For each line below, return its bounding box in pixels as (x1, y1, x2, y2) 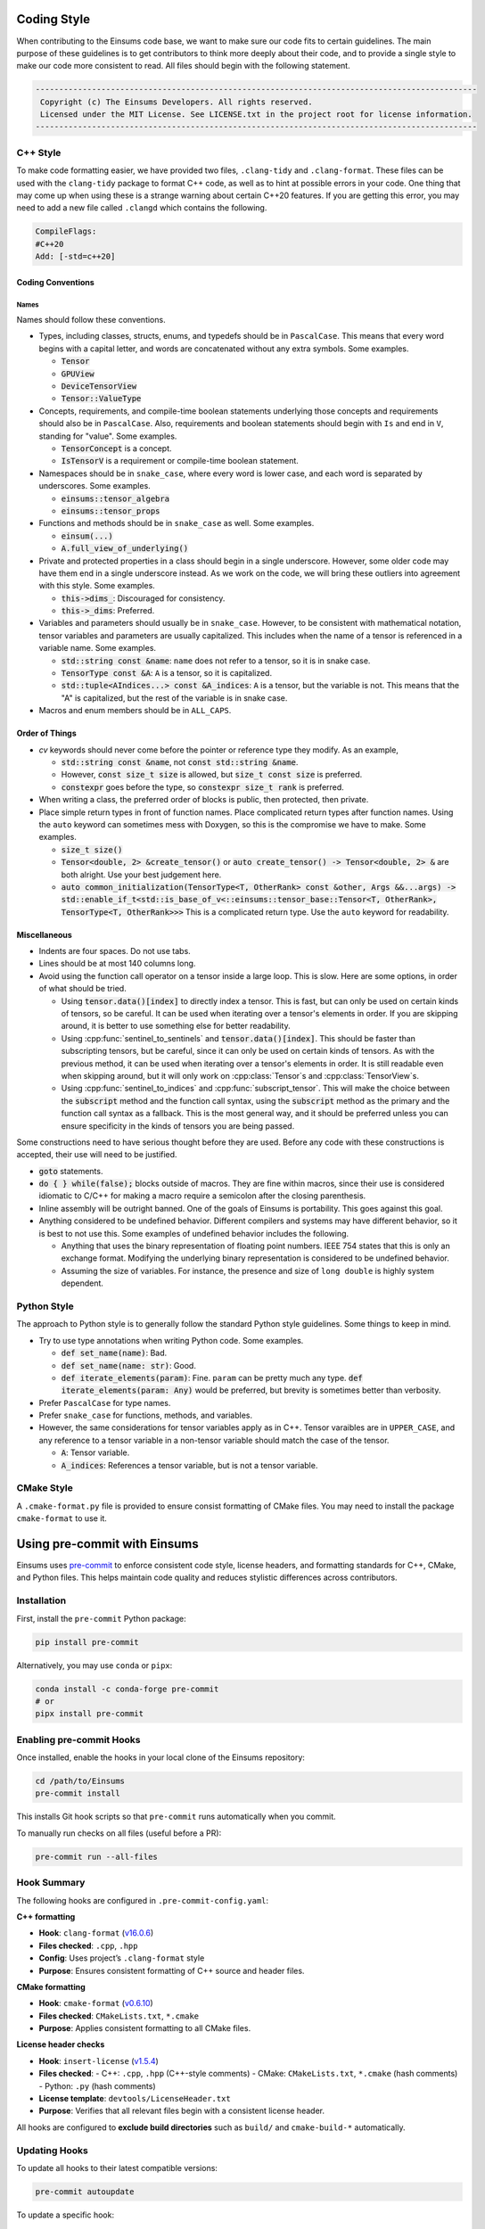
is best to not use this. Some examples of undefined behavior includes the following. (38, 1228, 349, 1238)
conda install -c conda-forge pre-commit (35, 1683, 219, 1694)
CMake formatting (16, 1981, 86, 1992)
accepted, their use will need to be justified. (16, 1149, 177, 1160)
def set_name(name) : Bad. (61, 1347, 168, 1359)
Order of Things (16, 728, 78, 739)
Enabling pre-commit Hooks (16, 1733, 141, 1746)
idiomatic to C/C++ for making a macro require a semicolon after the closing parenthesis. (38, 1190, 366, 1201)
